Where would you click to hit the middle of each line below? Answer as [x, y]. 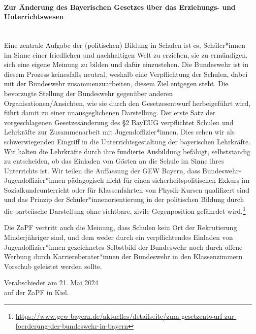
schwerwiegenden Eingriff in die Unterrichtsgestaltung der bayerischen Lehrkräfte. [127, 141]
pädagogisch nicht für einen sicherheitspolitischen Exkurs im [159, 180]
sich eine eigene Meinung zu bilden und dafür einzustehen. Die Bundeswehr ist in [126, 64]
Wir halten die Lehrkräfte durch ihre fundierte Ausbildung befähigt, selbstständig [127, 151]
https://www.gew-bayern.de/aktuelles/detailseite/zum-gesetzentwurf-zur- [126, 316]
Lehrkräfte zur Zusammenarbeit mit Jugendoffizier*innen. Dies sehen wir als [119, 132]
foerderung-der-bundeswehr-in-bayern [72, 326]
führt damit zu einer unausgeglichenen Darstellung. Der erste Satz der [110, 113]
